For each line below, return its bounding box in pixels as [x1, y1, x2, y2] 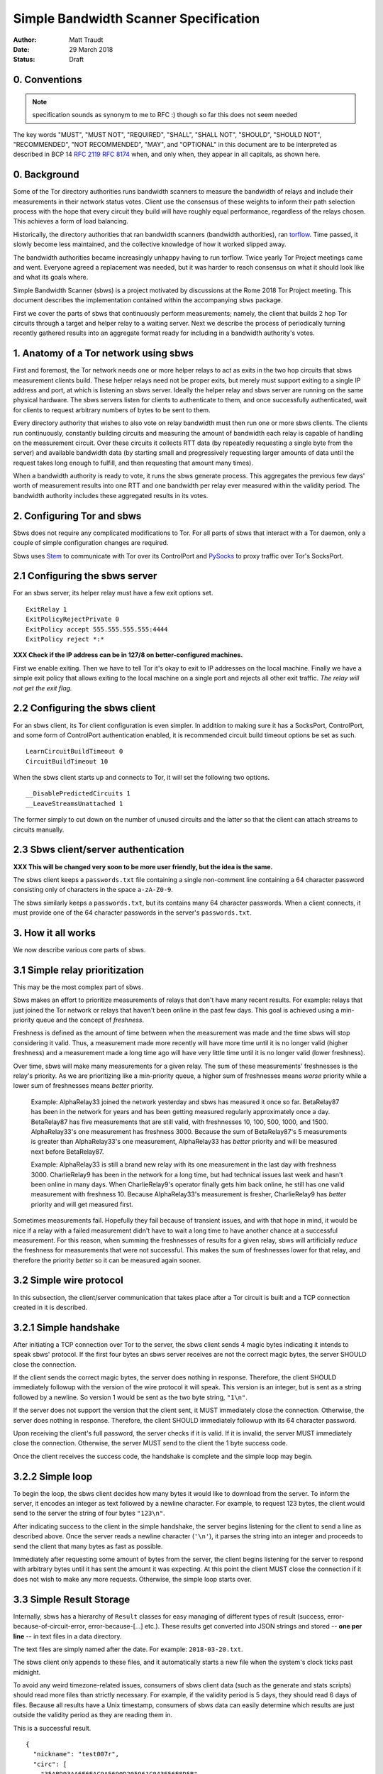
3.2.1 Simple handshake [13, 1321, 121, 1333]
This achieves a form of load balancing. [13, 217, 129, 226]
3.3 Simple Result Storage [13, 1593, 131, 1605]
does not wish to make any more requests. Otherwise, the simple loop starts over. [13, 1575, 252, 1583]
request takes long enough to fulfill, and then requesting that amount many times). [13, 458, 253, 467]
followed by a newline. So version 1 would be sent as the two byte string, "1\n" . [13, 1393, 248, 1401]
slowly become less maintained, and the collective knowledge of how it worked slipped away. [13, 240, 287, 248]
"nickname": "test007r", [33, 1750, 120, 1758]
